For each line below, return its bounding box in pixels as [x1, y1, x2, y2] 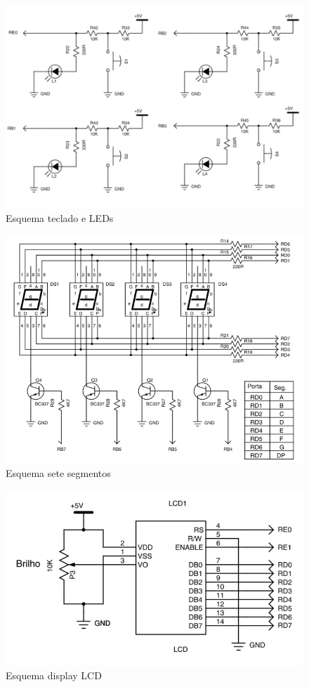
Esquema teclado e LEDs [6, 211, 114, 225]
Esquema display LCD [6, 668, 102, 683]
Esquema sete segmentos [6, 465, 111, 480]
